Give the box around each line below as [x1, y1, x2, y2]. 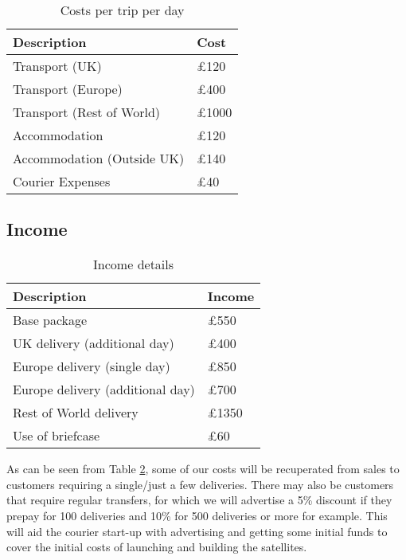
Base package [13, 311, 88, 330]
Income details [93, 255, 174, 274]
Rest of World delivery [13, 403, 139, 422]
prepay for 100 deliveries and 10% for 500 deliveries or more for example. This [6, 507, 388, 523]
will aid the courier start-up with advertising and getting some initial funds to [6, 523, 388, 539]
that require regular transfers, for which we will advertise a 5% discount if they [6, 491, 392, 508]
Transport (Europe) [13, 80, 123, 98]
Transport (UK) [13, 57, 102, 75]
